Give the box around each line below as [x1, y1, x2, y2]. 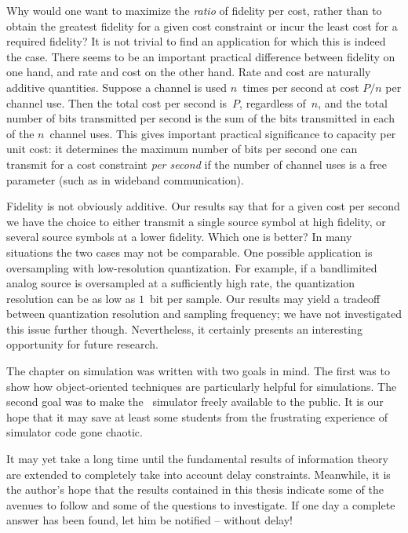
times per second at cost [242, 78, 359, 95]
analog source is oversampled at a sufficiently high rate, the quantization [6, 275, 355, 291]
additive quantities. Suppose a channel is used [6, 78, 228, 95]
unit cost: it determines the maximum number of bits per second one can [6, 141, 358, 157]
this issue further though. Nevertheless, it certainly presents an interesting [6, 320, 362, 337]
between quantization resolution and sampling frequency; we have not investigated [6, 305, 402, 322]
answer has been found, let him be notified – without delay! [6, 512, 293, 528]
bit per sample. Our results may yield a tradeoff [150, 290, 381, 306]
